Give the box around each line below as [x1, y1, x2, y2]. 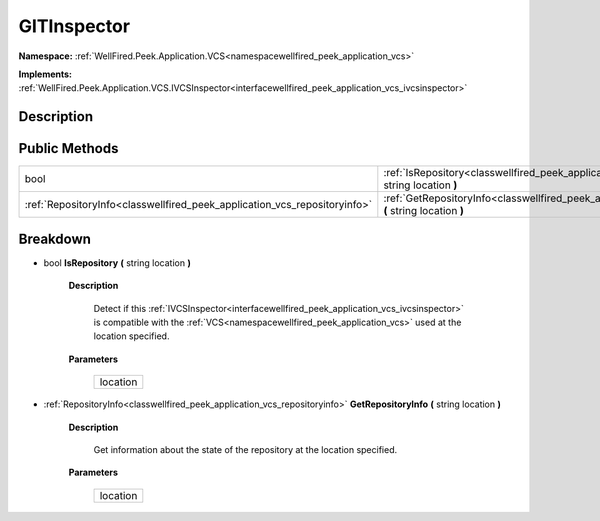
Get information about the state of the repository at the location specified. [93, 443, 398, 455]
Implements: [18, 68, 73, 80]
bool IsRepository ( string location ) [43, 256, 192, 269]
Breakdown [18, 230, 92, 247]
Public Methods [18, 140, 119, 157]
